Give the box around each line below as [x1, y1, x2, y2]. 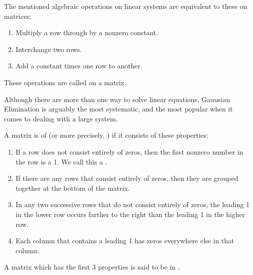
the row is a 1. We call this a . [15, 156, 107, 166]
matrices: [4, 10, 32, 21]
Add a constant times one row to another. [15, 60, 142, 71]
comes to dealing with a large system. [4, 113, 118, 123]
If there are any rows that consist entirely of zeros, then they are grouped [15, 173, 238, 183]
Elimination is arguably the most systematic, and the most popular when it [4, 104, 233, 114]
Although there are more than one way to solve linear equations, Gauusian [4, 94, 230, 104]
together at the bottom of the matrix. [15, 182, 130, 193]
